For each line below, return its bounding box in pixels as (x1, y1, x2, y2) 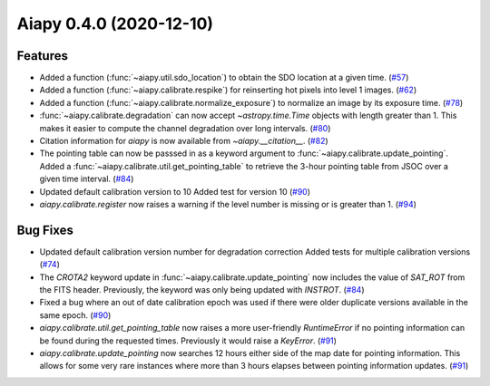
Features (16, 48, 68, 63)
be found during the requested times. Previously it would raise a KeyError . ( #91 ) (39, 335, 338, 346)
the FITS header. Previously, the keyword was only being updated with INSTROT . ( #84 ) (39, 285, 365, 295)
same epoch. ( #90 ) (39, 309, 112, 321)
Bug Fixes (16, 222, 74, 237)
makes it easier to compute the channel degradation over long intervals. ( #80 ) (39, 122, 331, 133)
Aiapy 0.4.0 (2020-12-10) (16, 14, 213, 34)
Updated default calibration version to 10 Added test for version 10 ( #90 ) (39, 186, 311, 197)
